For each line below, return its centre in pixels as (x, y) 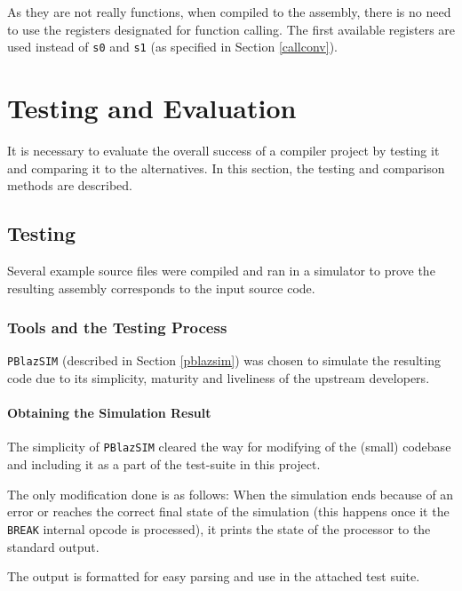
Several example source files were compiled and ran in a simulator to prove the (221, 270)
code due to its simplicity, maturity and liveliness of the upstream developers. (219, 378)
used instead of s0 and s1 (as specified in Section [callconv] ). (173, 47)
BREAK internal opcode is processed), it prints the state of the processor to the (219, 528)
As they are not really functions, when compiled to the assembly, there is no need (229, 12)
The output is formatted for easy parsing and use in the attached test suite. (214, 576)
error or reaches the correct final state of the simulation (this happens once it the (228, 511)
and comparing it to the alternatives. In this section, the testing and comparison (226, 168)
